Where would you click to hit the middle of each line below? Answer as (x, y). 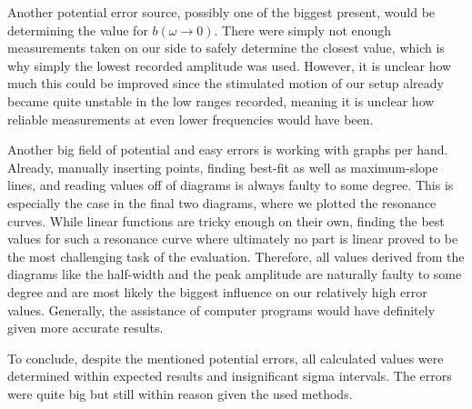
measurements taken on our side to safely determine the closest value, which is (226, 48)
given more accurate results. (85, 328)
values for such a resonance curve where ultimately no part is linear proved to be (233, 239)
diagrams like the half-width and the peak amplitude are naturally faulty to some (235, 274)
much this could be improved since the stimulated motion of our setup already (226, 83)
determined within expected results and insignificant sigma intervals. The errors (230, 376)
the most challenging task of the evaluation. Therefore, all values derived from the (236, 256)
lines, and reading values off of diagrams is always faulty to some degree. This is (231, 185)
